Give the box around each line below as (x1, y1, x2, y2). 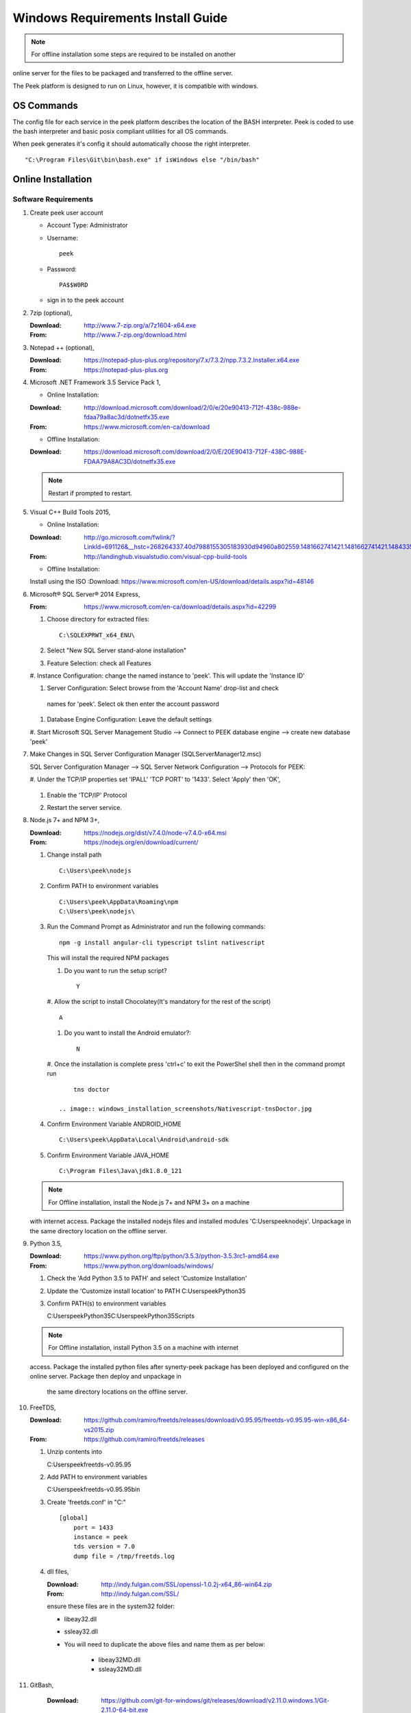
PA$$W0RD (59, 281, 88, 288)
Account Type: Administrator (47, 221, 128, 230)
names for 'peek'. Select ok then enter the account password (47, 700, 219, 708)
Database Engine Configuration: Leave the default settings (47, 715, 212, 724)
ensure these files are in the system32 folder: (47, 1602, 175, 1610)
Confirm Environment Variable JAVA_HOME (47, 1151, 170, 1159)
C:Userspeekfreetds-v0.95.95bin (47, 1486, 140, 1494)
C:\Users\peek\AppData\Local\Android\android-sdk (59, 1136, 229, 1144)
